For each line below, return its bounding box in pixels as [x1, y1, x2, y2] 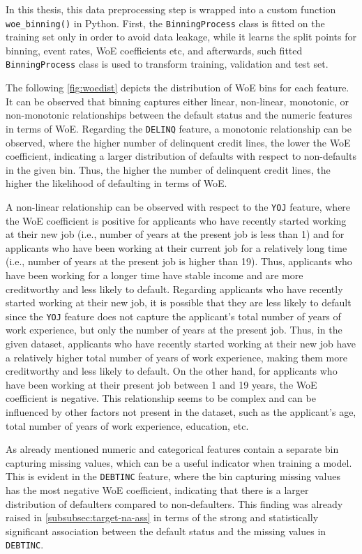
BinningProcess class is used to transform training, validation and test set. [6, 57, 329, 71]
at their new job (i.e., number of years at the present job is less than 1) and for [6, 227, 345, 241]
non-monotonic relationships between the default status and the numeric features [6, 107, 352, 122]
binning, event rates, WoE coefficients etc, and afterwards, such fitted [6, 43, 303, 57]
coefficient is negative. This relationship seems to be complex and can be [6, 391, 316, 405]
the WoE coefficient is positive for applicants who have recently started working [6, 213, 347, 227]
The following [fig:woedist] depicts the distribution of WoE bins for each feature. [6, 80, 349, 95]
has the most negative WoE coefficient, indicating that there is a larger [6, 482, 309, 497]
